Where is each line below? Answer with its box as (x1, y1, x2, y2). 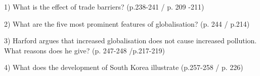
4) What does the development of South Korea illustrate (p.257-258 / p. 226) (4, 62, 243, 72)
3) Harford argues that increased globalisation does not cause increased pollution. (4, 35, 257, 46)
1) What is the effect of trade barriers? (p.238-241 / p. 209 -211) (4, 2, 204, 12)
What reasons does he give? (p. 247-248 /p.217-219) (4, 45, 165, 55)
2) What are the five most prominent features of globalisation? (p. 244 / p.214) (4, 18, 250, 29)
